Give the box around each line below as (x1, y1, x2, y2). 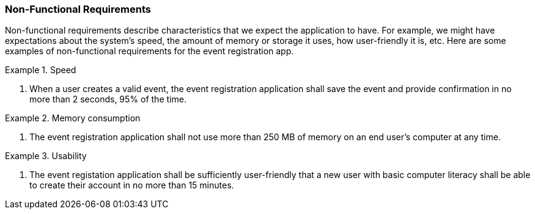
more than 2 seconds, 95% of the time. (29, 94, 186, 105)
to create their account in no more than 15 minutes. (29, 180, 234, 191)
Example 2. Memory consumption (5, 113, 141, 124)
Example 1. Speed (5, 65, 76, 76)
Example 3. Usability (5, 151, 87, 162)
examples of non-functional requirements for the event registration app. (5, 46, 294, 57)
